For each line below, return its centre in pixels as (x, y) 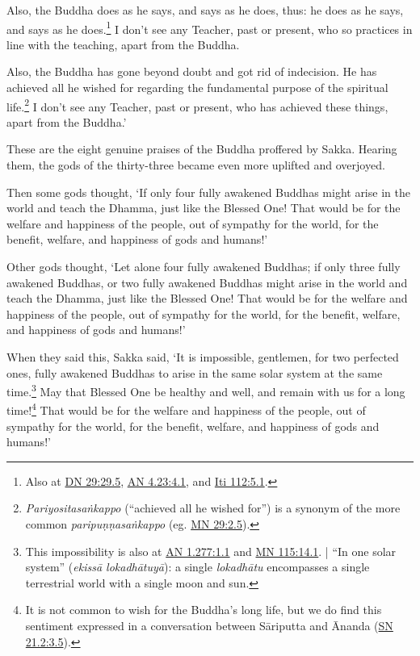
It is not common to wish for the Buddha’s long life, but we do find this (204, 610)
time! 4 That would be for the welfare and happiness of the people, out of (186, 409)
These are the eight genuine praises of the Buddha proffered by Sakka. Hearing (202, 149)
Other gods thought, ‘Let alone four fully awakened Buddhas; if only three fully (204, 267)
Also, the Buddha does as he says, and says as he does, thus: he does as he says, (205, 10)
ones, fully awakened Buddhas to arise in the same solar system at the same (195, 372)
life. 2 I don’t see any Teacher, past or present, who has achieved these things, (197, 105)
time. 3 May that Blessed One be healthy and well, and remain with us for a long (206, 390)
